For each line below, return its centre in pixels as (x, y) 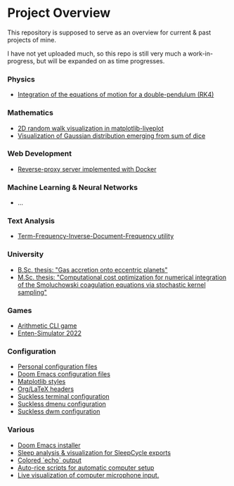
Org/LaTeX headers (46, 389)
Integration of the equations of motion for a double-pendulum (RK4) (116, 95)
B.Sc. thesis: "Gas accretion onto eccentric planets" (92, 269)
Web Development (40, 154)
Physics (21, 79)
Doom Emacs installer (49, 445)
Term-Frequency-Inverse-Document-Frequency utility (96, 236)
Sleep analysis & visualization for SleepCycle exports (94, 452)
